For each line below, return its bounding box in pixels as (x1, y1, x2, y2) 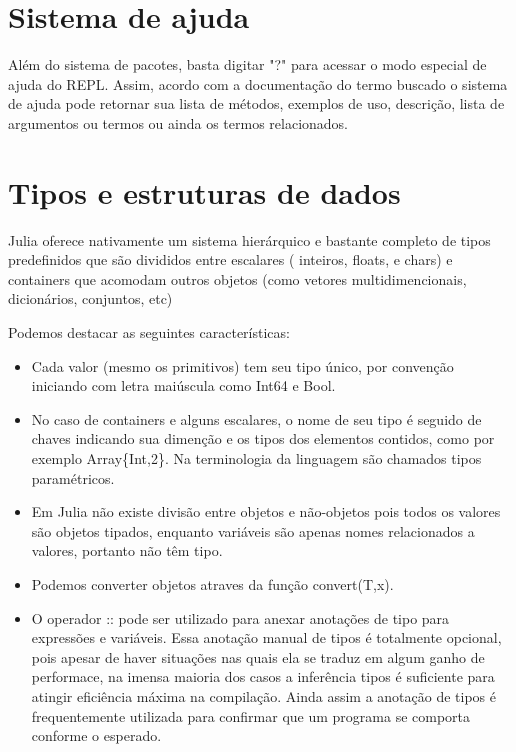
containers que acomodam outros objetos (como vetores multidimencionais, (8, 268, 467, 289)
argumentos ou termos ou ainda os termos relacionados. (8, 112, 349, 133)
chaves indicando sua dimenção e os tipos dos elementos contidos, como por (31, 428, 495, 449)
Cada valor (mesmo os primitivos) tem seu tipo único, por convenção (31, 355, 454, 376)
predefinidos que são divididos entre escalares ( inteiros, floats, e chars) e (8, 249, 453, 270)
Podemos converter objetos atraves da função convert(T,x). (31, 573, 394, 594)
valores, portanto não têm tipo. (31, 540, 223, 561)
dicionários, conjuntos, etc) (8, 288, 173, 309)
